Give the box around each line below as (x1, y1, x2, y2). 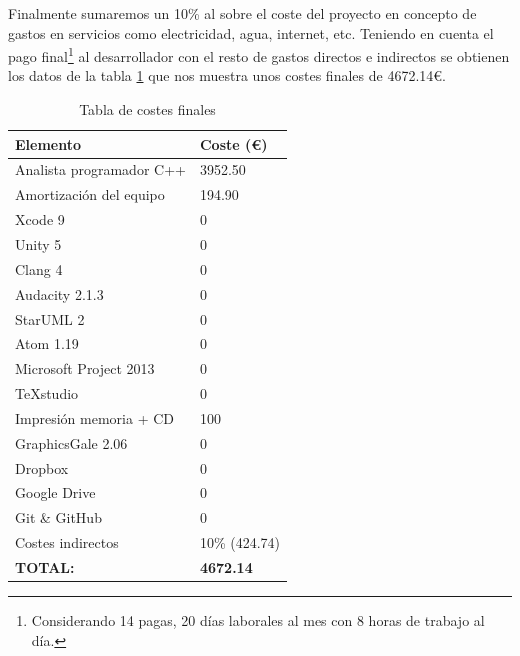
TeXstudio (15, 383, 79, 404)
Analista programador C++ (15, 159, 186, 180)
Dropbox (15, 457, 69, 478)
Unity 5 (15, 234, 62, 254)
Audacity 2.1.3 (15, 283, 104, 304)
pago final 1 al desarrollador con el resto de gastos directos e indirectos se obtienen (8, 43, 510, 66)
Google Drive (15, 482, 96, 503)
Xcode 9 (15, 209, 65, 230)
